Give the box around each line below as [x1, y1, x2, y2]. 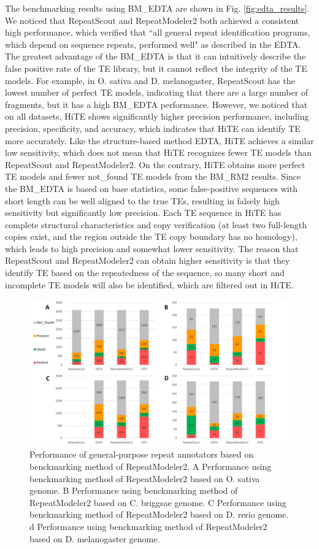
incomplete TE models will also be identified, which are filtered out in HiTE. [5, 278, 294, 291]
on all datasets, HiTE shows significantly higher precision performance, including [5, 110, 309, 123]
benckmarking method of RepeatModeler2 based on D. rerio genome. [29, 508, 289, 521]
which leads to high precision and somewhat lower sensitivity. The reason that [5, 242, 299, 255]
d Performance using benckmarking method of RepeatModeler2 [29, 520, 267, 532]
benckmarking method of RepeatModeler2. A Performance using [29, 459, 272, 472]
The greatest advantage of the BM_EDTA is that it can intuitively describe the [5, 50, 306, 63]
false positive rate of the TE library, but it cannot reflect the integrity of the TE [5, 61, 307, 74]
